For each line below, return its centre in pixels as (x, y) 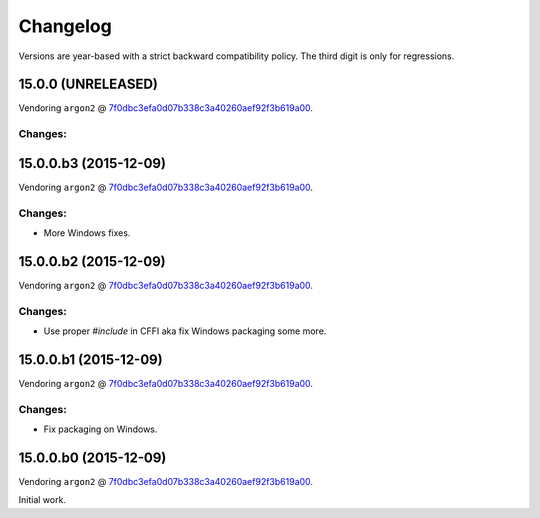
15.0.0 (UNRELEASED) (88, 84)
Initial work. (42, 500)
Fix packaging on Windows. (100, 429)
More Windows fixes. (87, 233)
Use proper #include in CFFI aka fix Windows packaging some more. (185, 331)
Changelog (65, 26)
